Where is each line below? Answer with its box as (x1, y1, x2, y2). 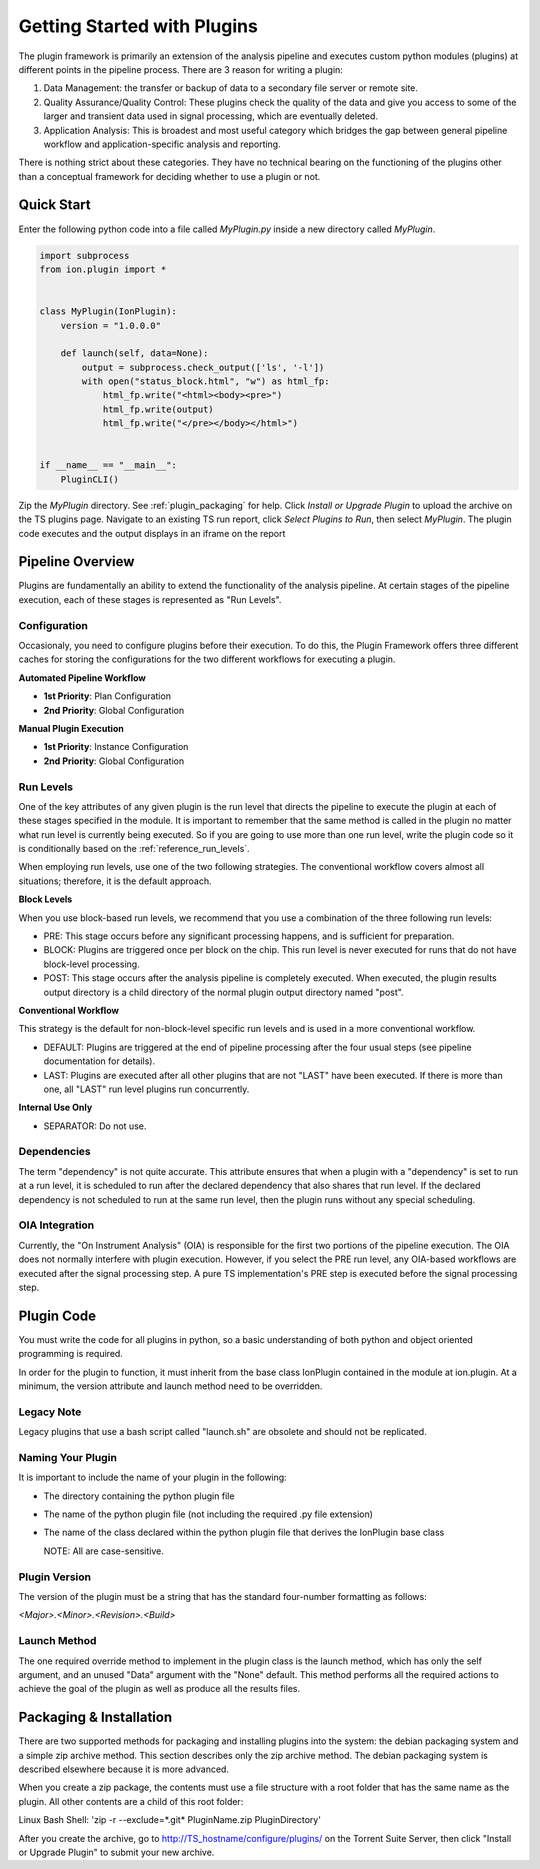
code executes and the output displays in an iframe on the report (18, 527, 286, 539)
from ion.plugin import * (39, 263, 167, 275)
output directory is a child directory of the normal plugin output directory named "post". (43, 986, 404, 998)
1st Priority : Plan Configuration (43, 690, 172, 702)
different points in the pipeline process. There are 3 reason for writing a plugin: (18, 63, 344, 75)
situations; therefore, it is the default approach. (18, 875, 212, 887)
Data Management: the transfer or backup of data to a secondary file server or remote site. (43, 82, 419, 94)
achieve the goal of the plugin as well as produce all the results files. (18, 1683, 301, 1695)
